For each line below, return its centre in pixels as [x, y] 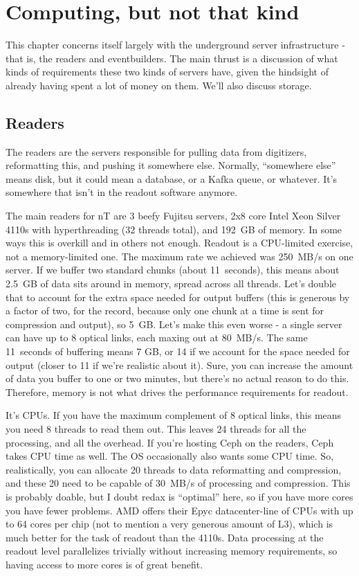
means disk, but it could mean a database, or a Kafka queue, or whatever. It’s [172, 178]
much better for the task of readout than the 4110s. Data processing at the [165, 537]
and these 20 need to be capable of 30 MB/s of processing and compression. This [178, 483]
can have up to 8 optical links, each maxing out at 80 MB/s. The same [157, 337]
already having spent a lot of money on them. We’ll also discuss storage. [159, 85]
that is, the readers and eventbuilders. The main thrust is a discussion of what [172, 58]
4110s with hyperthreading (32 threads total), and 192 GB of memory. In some [174, 229]
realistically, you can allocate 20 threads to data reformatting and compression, [174, 469]
